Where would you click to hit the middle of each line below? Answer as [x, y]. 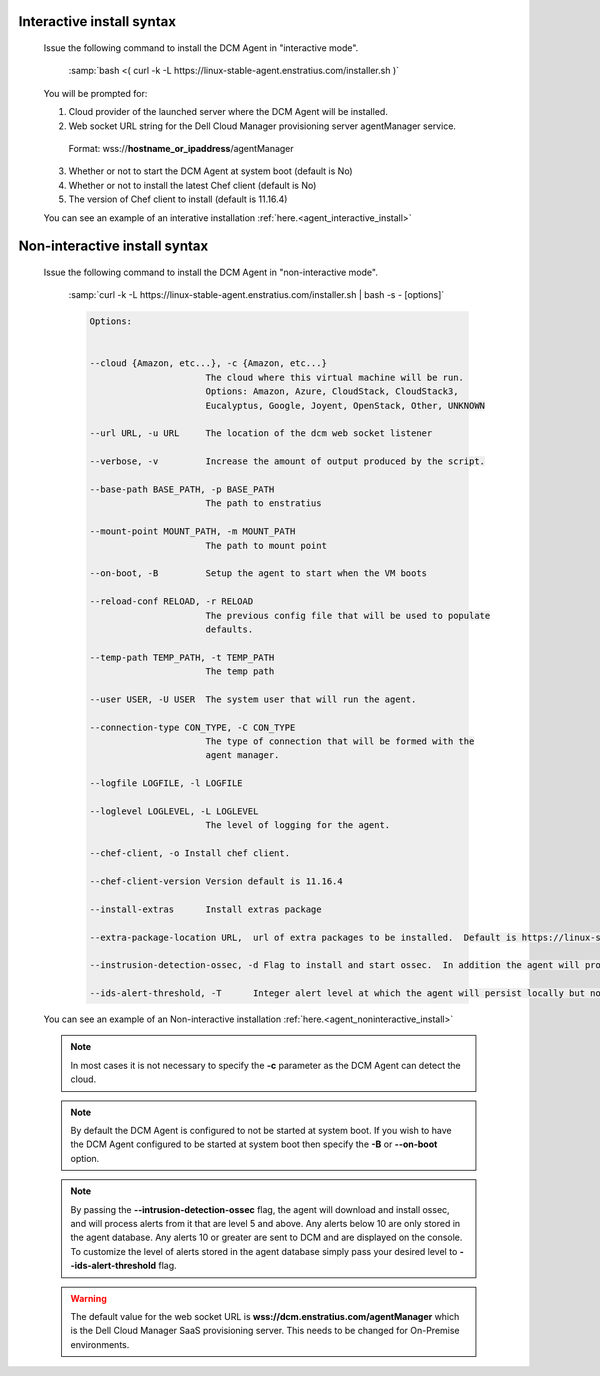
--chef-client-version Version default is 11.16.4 [216, 881]
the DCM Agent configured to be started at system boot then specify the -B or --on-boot [254, 1144]
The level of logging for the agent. [298, 825]
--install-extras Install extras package [205, 909]
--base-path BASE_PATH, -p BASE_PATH [182, 489]
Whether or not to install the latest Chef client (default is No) [192, 185]
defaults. [229, 629]
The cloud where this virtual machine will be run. [335, 377]
